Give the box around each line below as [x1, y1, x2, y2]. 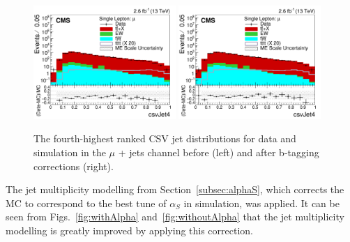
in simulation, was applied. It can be [183, 195, 340, 210]
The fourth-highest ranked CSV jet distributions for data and [33, 131, 296, 146]
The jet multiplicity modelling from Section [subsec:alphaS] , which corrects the [6, 182, 344, 197]
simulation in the [33, 144, 106, 159]
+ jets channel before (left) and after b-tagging [118, 144, 319, 159]
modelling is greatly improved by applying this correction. [6, 222, 254, 237]
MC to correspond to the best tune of [6, 195, 167, 210]
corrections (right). [33, 158, 114, 173]
